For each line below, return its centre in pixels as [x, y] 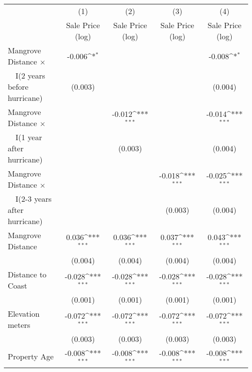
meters [19, 325]
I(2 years [31, 75]
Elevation [24, 314]
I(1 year [29, 137]
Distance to [27, 274]
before [18, 87]
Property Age [31, 356]
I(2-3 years [34, 199]
